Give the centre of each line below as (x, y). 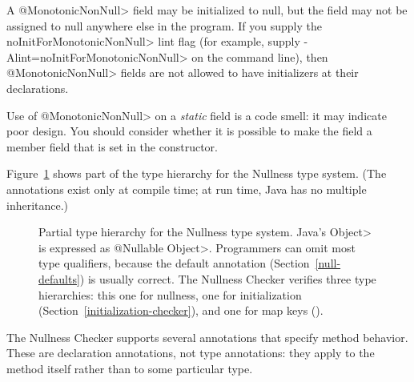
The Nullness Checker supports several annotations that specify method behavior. (207, 337)
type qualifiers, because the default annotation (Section (174, 263)
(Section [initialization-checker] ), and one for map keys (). (181, 310)
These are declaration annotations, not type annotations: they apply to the (191, 353)
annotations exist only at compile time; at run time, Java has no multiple (187, 189)
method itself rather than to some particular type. (130, 368)
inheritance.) (38, 205)
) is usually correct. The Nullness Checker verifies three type (228, 278)
